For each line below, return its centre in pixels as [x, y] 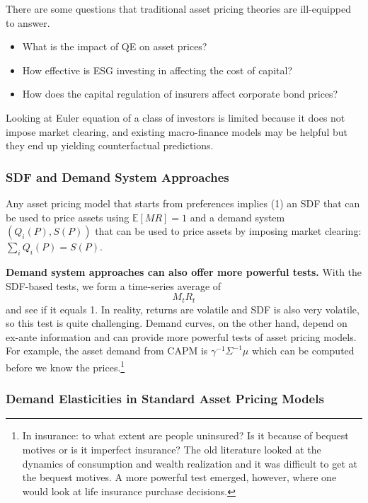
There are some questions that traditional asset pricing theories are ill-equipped [178, 8]
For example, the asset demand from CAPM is [107, 351]
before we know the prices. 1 [65, 366]
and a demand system [237, 217]
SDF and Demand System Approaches [117, 177]
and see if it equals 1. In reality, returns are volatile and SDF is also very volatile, [183, 309]
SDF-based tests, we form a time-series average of [114, 285]
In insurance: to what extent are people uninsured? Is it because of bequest [185, 435]
